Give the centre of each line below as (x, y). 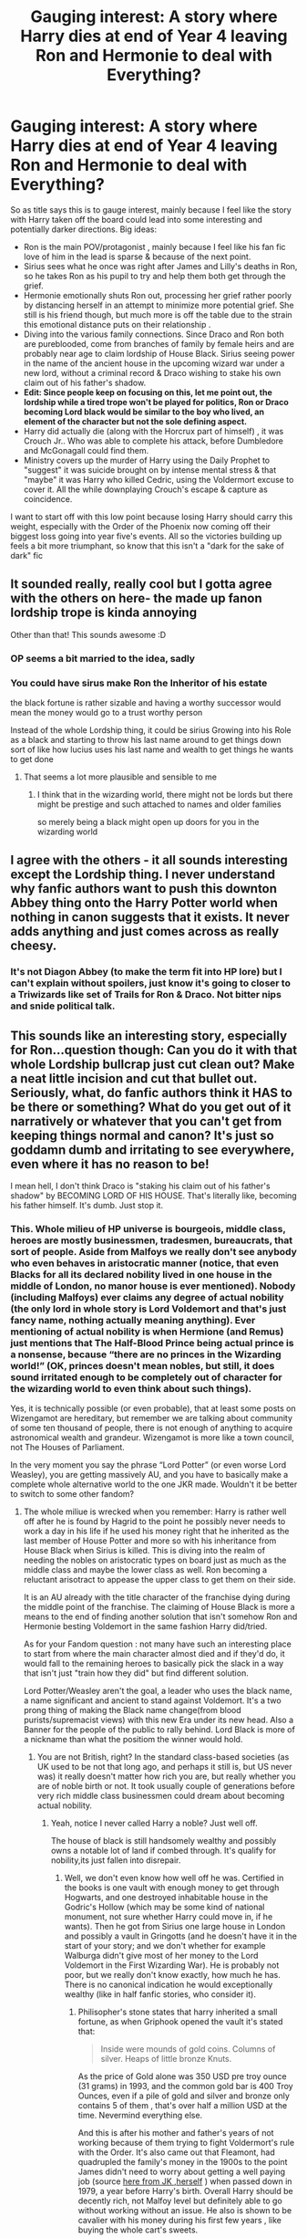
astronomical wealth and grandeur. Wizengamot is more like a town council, (153, 1438)
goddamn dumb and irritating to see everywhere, (153, 1150)
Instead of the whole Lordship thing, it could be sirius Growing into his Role (151, 730)
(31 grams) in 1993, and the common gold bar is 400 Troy (186, 2086)
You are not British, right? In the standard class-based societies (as (163, 1757)
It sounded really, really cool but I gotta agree (141, 585)
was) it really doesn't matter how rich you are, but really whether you (166, 1776)
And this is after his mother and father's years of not (176, 2133)
